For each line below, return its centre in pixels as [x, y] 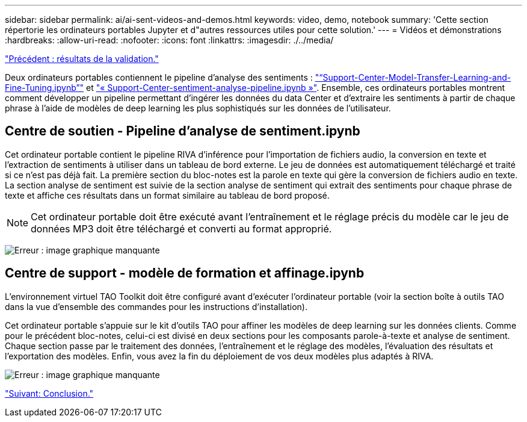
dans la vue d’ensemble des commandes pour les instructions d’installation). [156, 306]
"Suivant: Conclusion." [49, 393]
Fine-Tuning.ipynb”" [45, 88]
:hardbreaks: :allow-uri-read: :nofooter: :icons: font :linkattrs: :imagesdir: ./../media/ [169, 40]
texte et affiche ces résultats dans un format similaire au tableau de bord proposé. [167, 195]
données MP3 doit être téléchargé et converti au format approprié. [181, 228]
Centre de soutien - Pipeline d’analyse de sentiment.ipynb [183, 131]
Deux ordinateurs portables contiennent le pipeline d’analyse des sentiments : [159, 77]
